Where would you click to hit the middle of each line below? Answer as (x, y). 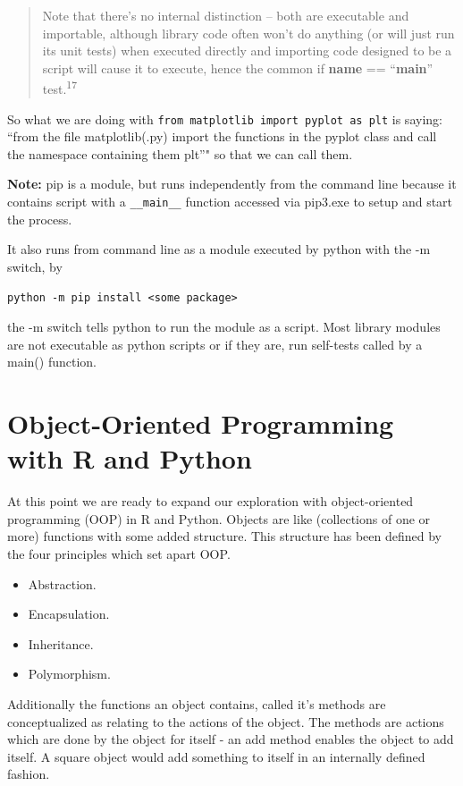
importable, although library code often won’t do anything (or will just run (248, 33)
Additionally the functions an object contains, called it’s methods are (197, 703)
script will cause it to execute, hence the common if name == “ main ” (238, 68)
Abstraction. (62, 583)
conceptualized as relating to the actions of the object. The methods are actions (226, 721)
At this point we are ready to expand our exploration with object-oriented (210, 501)
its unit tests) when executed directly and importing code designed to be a (247, 51)
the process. (40, 219)
